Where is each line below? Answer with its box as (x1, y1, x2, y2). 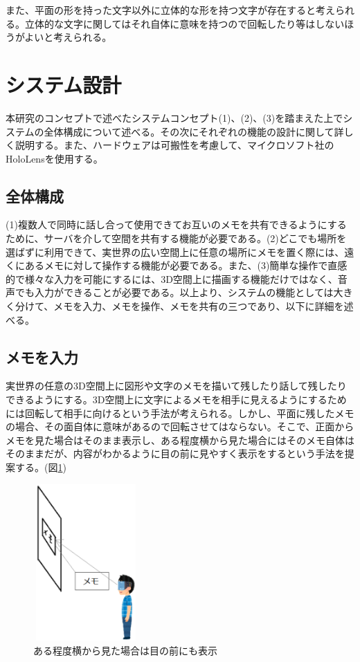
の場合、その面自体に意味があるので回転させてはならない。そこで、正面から (6, 419, 354, 434)
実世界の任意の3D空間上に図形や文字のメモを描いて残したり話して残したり (6, 378, 347, 393)
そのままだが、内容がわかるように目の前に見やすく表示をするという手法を (6, 446, 345, 461)
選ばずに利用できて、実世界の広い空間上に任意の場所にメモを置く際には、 (6, 244, 345, 259)
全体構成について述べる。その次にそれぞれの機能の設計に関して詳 (44, 124, 344, 138)
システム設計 (6, 70, 122, 98)
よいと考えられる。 (24, 30, 112, 44)
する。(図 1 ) (15, 460, 66, 474)
